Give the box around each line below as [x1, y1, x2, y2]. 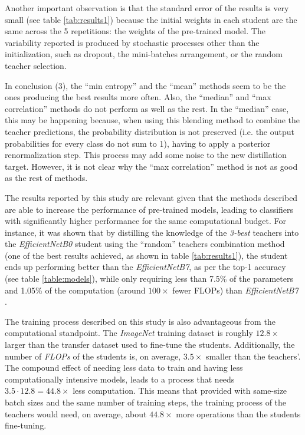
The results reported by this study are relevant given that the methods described [5, 191, 298, 203]
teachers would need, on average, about [5, 407, 147, 420]
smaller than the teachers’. [205, 350, 301, 362]
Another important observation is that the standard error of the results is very [5, 2, 289, 14]
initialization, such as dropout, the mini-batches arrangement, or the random [5, 48, 283, 60]
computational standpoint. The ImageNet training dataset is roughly [5, 327, 253, 339]
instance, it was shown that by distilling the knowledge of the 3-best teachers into [5, 226, 299, 238]
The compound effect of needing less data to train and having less [5, 361, 243, 374]
